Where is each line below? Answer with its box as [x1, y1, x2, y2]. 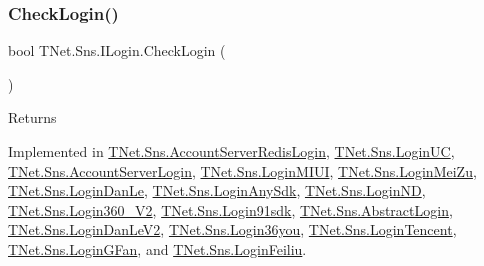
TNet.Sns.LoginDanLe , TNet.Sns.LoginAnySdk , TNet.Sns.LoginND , [8, 180, 426, 201]
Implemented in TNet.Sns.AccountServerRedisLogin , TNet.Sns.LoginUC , [8, 141, 455, 161]
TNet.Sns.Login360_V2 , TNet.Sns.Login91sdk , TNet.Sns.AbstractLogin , [8, 199, 453, 220]
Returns [8, 107, 57, 128]
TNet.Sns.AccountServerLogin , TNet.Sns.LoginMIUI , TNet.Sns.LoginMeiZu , [8, 160, 477, 181]
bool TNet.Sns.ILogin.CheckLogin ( [8, 40, 226, 61]
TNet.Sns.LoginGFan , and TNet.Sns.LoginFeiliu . [8, 238, 307, 259]
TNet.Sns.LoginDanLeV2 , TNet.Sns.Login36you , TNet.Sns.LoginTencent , [8, 219, 457, 240]
